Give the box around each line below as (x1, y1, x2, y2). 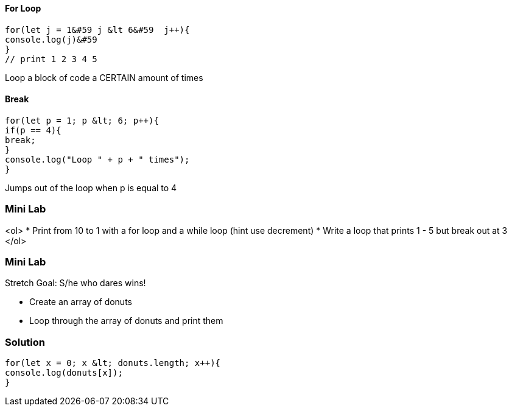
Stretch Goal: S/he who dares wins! (5, 278, 146, 289)
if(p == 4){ (5, 125, 61, 135)
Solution (5, 335, 46, 348)
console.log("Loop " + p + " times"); (5, 154, 190, 164)
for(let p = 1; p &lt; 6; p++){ (5, 115, 159, 125)
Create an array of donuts (29, 297, 132, 307)
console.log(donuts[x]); (5, 368, 123, 378)
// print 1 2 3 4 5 (5, 54, 97, 64)
